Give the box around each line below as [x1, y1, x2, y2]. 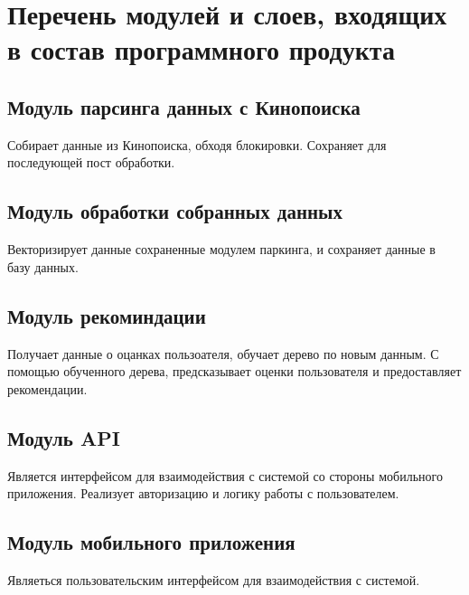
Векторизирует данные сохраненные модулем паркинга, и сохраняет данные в [7, 240, 436, 259]
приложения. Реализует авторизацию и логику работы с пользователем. [7, 484, 399, 503]
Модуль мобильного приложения [7, 528, 295, 556]
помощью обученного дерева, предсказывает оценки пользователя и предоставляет [7, 362, 462, 381]
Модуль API [7, 423, 120, 451]
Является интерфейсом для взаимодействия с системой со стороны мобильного [7, 466, 443, 485]
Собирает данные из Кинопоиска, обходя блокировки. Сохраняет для [7, 135, 387, 154]
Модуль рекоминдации [7, 301, 206, 329]
